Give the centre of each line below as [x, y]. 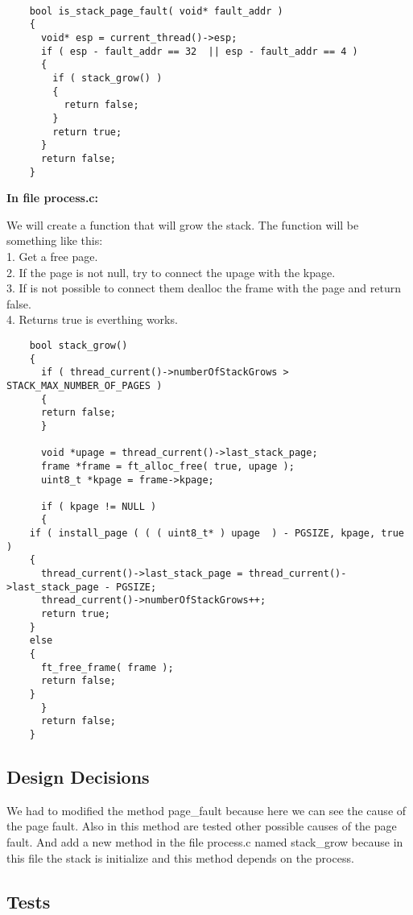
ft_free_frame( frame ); [107, 667]
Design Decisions [78, 777]
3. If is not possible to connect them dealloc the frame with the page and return [204, 288]
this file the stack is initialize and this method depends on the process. [180, 857]
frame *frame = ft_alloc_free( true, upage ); [167, 466]
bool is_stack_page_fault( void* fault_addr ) [156, 11]
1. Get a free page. [52, 256]
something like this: [55, 240]
